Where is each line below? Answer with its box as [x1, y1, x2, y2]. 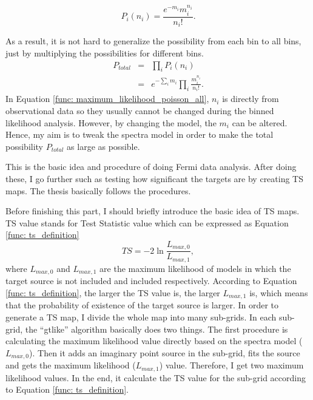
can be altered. [232, 116, 288, 129]
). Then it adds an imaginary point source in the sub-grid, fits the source [29, 346, 300, 359]
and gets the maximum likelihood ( [5, 359, 136, 371]
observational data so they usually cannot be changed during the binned [5, 104, 274, 117]
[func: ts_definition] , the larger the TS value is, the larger [5, 286, 220, 299]
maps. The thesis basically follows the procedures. [5, 184, 191, 197]
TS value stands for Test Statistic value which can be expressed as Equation [5, 216, 289, 229]
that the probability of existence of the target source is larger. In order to [5, 299, 279, 311]
